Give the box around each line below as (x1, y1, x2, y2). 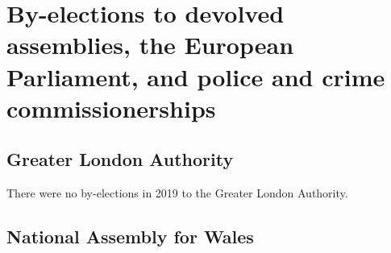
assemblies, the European (6, 28, 294, 61)
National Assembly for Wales (6, 224, 254, 249)
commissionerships (6, 91, 216, 124)
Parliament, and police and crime (6, 60, 385, 93)
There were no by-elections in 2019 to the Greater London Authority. (6, 185, 348, 201)
